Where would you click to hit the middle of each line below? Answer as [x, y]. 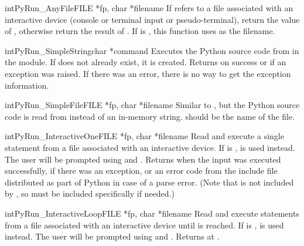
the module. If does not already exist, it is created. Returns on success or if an [146, 62]
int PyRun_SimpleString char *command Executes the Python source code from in [152, 50]
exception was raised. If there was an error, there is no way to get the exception [148, 73]
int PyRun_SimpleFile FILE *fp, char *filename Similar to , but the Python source [152, 105]
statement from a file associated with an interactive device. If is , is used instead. [150, 147]
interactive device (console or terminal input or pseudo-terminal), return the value [152, 19]
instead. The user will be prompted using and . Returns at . [112, 236]
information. [27, 85]
